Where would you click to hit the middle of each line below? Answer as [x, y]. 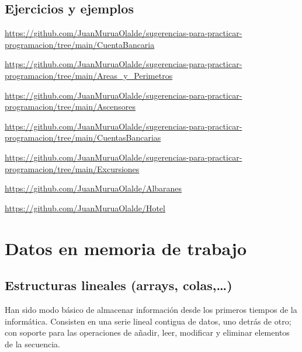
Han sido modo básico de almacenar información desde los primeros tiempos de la [151, 309]
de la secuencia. [32, 344]
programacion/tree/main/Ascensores [70, 107]
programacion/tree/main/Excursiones [72, 168]
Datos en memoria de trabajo [126, 248]
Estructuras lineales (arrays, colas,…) [119, 285]
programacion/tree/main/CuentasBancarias [83, 137]
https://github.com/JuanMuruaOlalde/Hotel [85, 208]
